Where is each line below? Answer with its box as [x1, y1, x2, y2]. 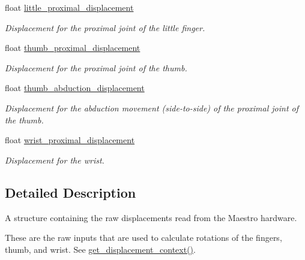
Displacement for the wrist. [5, 153, 104, 166]
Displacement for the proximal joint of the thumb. [5, 61, 187, 74]
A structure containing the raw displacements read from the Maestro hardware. [5, 211, 297, 223]
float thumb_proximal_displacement [5, 41, 140, 54]
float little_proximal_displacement [5, 1, 134, 13]
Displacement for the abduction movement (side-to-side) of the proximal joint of [5, 101, 299, 114]
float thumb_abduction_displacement [5, 81, 145, 94]
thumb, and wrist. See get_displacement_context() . [5, 243, 196, 255]
